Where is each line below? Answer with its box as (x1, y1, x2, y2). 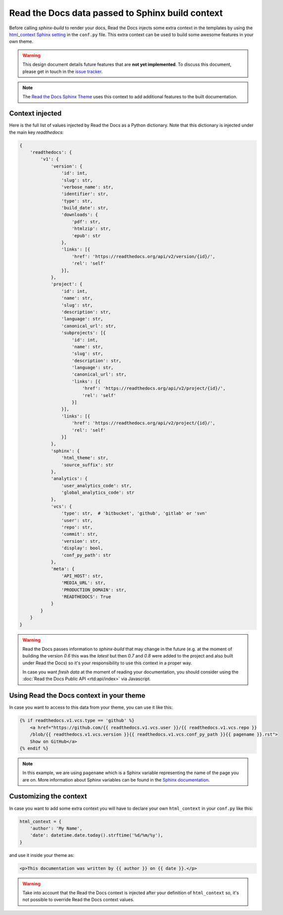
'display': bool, (61, 545, 103, 551)
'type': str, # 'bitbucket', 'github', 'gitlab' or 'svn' (61, 511, 208, 516)
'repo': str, (61, 524, 93, 530)
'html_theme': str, (61, 455, 109, 461)
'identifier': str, (61, 191, 109, 197)
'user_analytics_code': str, (61, 483, 132, 488)
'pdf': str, (72, 219, 101, 224)
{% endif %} (19, 745, 49, 751)
